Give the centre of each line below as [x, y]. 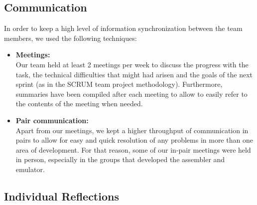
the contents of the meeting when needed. [79, 103]
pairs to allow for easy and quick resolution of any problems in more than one [134, 140]
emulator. [30, 169]
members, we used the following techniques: [70, 38]
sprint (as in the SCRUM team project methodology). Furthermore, [119, 84]
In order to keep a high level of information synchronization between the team [123, 28]
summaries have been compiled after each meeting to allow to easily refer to [131, 94]
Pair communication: [52, 120]
